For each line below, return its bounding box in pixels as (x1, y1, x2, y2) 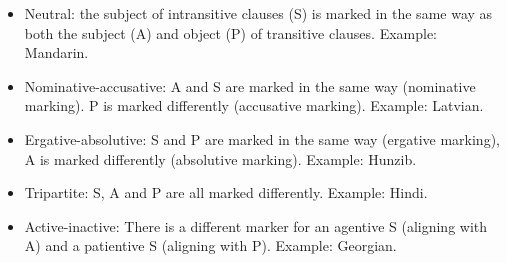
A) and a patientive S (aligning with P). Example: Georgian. (24, 235, 397, 256)
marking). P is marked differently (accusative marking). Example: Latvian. (24, 95, 484, 116)
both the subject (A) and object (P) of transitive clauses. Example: (24, 22, 437, 43)
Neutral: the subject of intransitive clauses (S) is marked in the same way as (24, 3, 493, 23)
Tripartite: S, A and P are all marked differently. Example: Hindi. (24, 182, 428, 203)
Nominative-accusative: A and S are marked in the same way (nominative (24, 75, 476, 96)
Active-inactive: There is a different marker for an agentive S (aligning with (24, 215, 488, 236)
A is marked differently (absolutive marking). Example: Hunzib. (24, 148, 417, 169)
